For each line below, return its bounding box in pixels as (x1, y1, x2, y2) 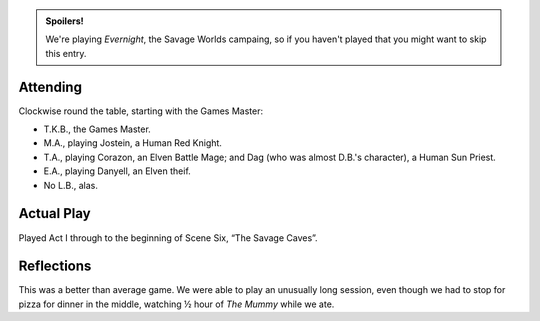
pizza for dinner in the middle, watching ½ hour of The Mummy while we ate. (18, 298, 335, 310)
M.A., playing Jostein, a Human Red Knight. (43, 137, 222, 149)
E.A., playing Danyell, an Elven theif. (43, 165, 192, 177)
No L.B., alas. (43, 179, 99, 191)
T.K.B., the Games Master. (43, 123, 152, 135)
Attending (18, 78, 82, 95)
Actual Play (18, 205, 91, 222)
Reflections (18, 258, 92, 275)
